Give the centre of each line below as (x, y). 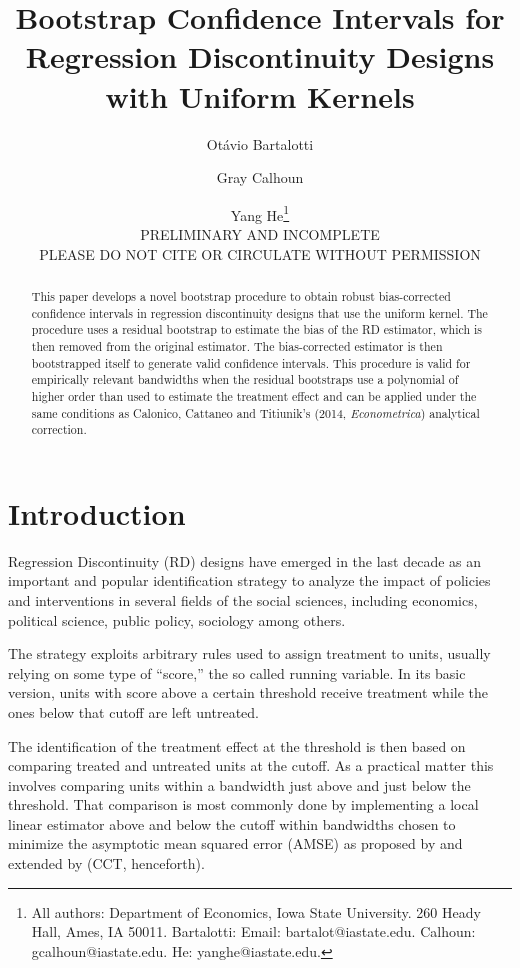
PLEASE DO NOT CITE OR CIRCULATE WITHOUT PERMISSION (260, 253)
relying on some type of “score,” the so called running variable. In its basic (237, 672)
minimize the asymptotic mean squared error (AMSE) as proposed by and (235, 843)
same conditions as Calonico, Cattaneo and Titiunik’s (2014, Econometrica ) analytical (255, 412)
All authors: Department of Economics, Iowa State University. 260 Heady (256, 911)
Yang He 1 (260, 213)
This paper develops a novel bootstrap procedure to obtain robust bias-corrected (241, 295)
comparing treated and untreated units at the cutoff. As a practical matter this (251, 765)
